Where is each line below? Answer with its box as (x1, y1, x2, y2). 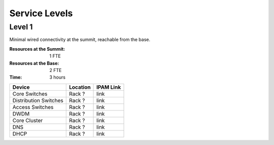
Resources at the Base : (9, 60, 59, 66)
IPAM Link (96, 84, 121, 91)
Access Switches (12, 103, 54, 111)
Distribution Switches (12, 97, 63, 104)
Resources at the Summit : (9, 46, 65, 52)
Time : (9, 74, 22, 81)
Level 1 (9, 22, 33, 31)
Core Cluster (12, 117, 43, 124)
